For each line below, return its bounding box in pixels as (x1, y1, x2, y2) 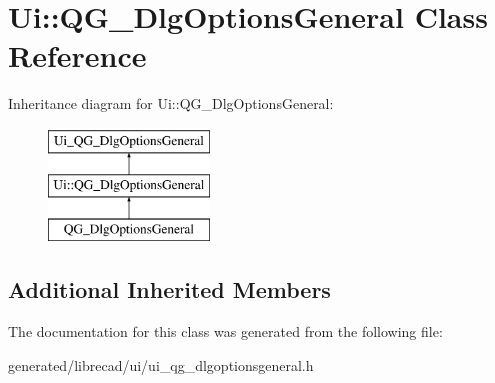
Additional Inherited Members (8, 274, 331, 305)
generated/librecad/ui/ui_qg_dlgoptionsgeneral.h (8, 354, 314, 375)
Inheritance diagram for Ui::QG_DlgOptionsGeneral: (8, 93, 334, 114)
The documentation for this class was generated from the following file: (8, 321, 443, 342)
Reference (8, 35, 147, 76)
